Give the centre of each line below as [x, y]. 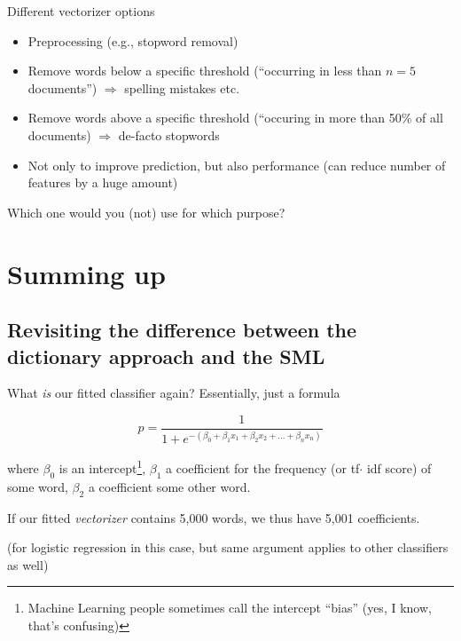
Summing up [86, 273]
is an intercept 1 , [102, 467]
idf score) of [399, 467]
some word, [38, 486]
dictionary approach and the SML [166, 356]
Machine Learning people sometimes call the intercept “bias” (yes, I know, [230, 608]
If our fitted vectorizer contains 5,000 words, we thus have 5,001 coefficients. [214, 517]
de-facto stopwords [169, 135]
